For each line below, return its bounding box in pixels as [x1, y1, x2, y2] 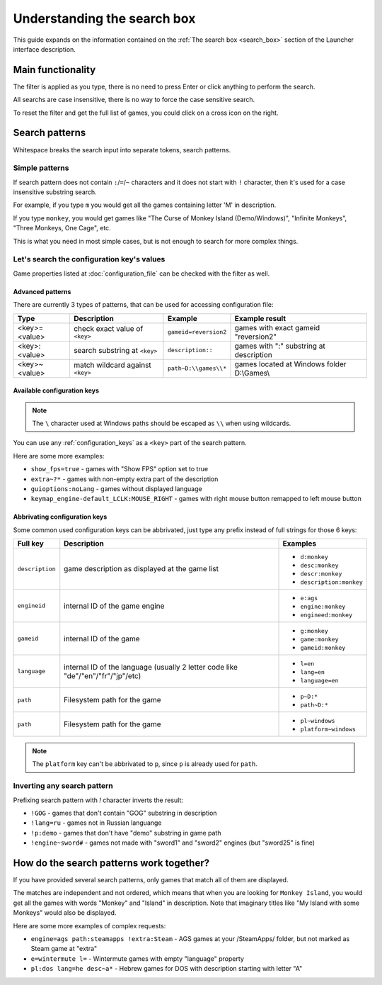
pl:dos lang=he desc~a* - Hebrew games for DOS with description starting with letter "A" [30, 964, 303, 973]
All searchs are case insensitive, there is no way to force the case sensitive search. [13, 96, 255, 104]
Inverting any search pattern [13, 781, 113, 791]
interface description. [13, 45, 76, 53]
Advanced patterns [13, 287, 71, 295]
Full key [17, 539, 44, 548]
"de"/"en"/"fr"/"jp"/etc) [64, 670, 141, 680]
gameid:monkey [300, 644, 346, 652]
